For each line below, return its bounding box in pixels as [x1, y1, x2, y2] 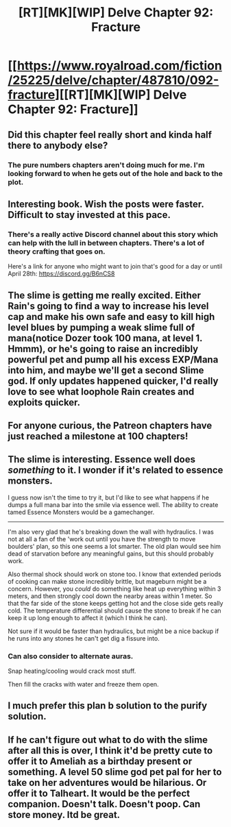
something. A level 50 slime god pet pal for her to [8, 766, 222, 778]
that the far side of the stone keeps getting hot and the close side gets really [8, 599, 223, 607]
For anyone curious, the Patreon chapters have [8, 419, 212, 431]
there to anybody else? [8, 139, 108, 151]
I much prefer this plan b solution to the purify [8, 700, 208, 712]
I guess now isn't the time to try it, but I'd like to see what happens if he [8, 493, 210, 502]
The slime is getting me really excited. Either [8, 289, 202, 301]
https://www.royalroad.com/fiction [16, 58, 222, 73]
